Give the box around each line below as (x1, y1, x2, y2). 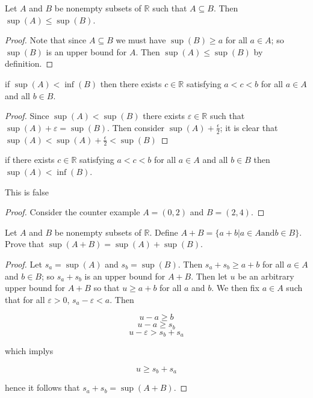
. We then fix (211, 281, 260, 294)
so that (93, 281, 120, 294)
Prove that (5, 237, 45, 250)
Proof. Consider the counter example (5, 206, 140, 218)
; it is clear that (220, 121, 278, 133)
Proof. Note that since (5, 34, 87, 46)
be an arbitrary (238, 269, 294, 282)
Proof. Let (5, 257, 42, 270)
